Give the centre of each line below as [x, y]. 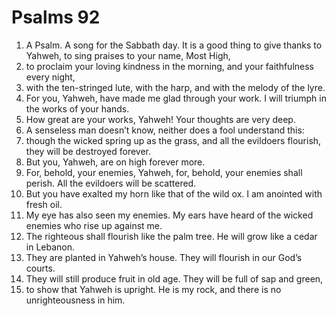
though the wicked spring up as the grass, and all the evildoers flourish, [173, 140]
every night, [50, 77]
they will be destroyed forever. [88, 151]
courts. [40, 268]
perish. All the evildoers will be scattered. [111, 183]
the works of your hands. [77, 108]
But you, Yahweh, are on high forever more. [115, 162]
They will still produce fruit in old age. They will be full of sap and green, [174, 278]
